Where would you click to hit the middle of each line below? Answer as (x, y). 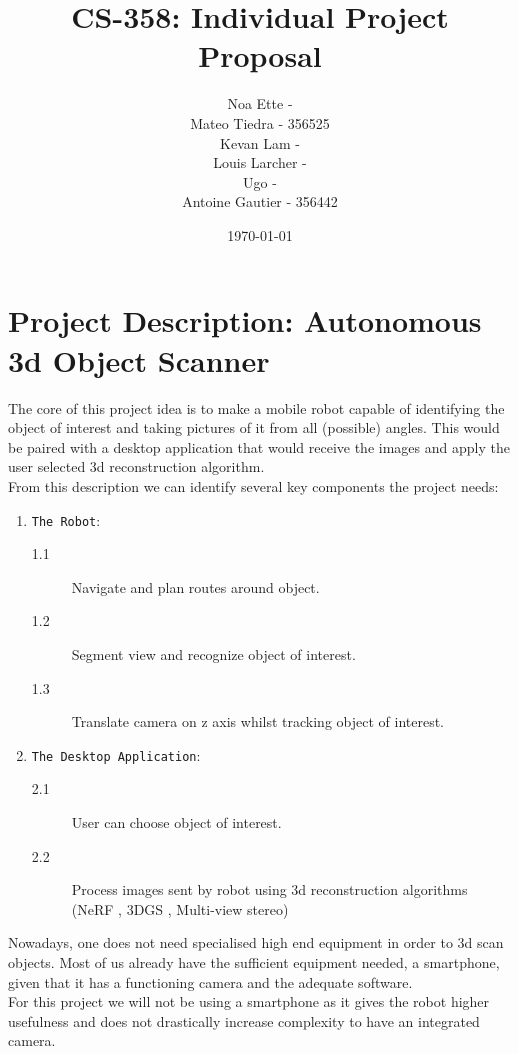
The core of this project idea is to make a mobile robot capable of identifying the (256, 407)
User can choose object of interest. (176, 822)
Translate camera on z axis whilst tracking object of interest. (258, 721)
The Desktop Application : (116, 754)
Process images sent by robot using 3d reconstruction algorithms (269, 889)
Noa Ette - (260, 103)
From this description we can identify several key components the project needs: (253, 485)
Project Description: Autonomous (245, 320)
